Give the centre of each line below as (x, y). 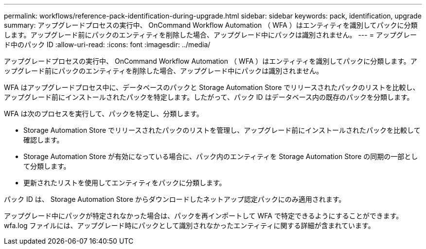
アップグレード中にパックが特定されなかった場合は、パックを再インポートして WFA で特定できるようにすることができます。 (204, 216)
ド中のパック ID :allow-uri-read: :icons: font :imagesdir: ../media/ (107, 44)
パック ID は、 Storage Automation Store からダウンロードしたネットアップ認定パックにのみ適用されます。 (175, 199)
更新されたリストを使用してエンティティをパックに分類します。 (125, 183)
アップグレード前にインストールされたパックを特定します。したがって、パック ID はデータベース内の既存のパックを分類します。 (209, 97)
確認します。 (44, 140)
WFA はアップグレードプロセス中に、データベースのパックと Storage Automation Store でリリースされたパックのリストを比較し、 (212, 87)
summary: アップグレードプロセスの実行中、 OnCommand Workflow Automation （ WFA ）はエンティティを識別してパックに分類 (211, 25)
